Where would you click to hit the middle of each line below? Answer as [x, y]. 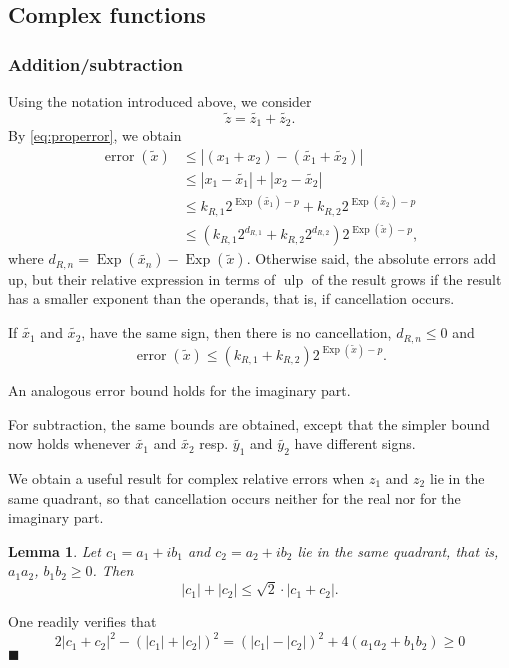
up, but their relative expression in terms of [142, 278]
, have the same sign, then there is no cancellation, [236, 332]
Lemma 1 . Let [54, 550]
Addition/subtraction [95, 63]
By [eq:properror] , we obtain [95, 135]
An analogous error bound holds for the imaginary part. [179, 390]
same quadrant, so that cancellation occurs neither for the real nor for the [234, 497]
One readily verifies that [82, 621]
